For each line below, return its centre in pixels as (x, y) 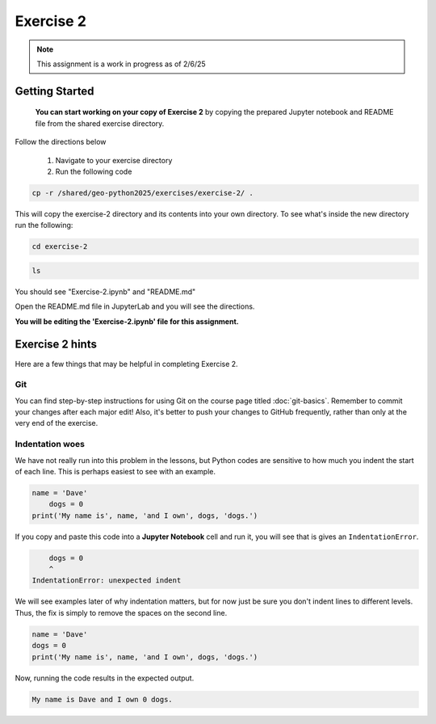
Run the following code (94, 171)
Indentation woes (50, 444)
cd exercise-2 (60, 247)
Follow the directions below (61, 142)
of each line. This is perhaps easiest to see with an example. (115, 471)
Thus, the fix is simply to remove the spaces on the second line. (121, 612)
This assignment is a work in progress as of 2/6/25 (121, 64)
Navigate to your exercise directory (114, 160)
